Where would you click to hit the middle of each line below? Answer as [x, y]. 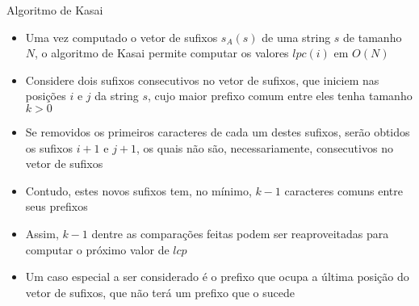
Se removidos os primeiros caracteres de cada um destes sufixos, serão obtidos [218, 131]
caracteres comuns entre [344, 190]
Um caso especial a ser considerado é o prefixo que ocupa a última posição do [217, 277]
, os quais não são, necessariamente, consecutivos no [265, 147]
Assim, [42, 233]
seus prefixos [57, 206]
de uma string [296, 37]
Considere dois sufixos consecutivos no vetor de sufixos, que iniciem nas [202, 80]
